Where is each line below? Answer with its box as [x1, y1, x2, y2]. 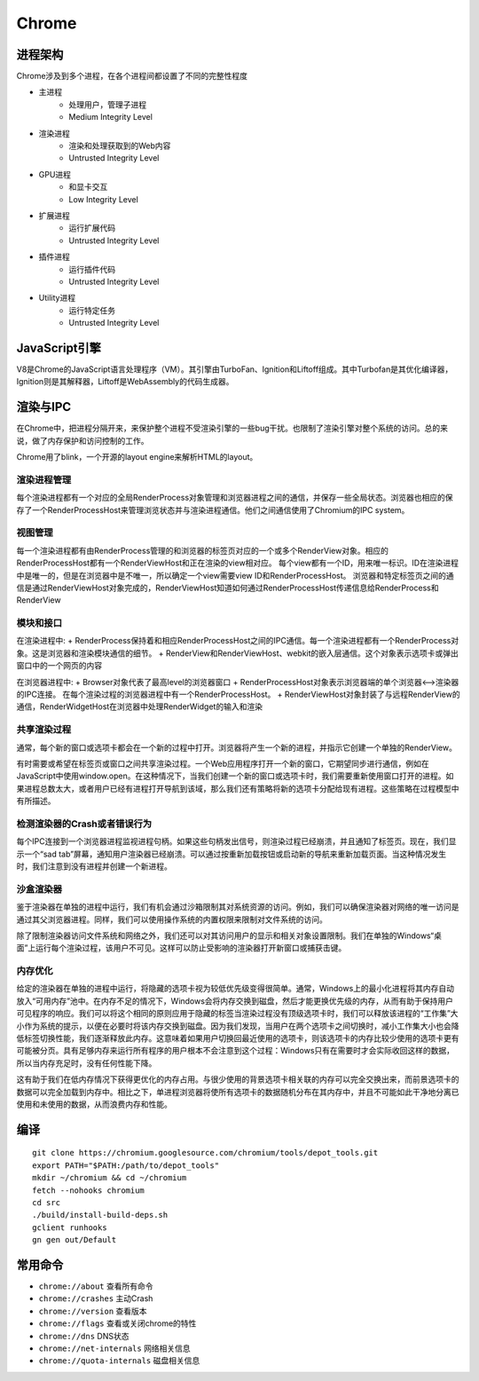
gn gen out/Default [32, 1235, 117, 1245]
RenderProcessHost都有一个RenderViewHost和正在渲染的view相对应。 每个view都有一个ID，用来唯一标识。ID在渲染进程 [16, 557, 459, 568]
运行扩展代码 [68, 223, 115, 233]
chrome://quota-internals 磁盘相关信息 [38, 1355, 200, 1366]
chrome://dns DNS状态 [38, 1330, 130, 1341]
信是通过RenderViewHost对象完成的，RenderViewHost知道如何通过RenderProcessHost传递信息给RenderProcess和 [16, 582, 439, 593]
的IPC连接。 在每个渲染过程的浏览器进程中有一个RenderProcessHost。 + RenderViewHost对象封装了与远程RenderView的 [16, 689, 460, 700]
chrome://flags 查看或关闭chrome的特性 [38, 1318, 197, 1329]
